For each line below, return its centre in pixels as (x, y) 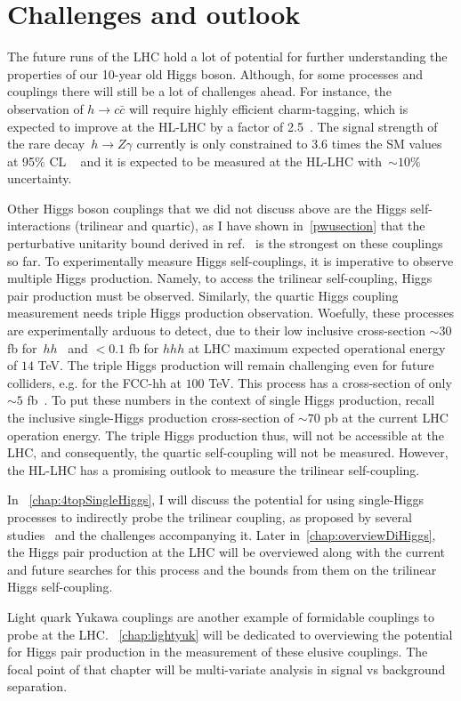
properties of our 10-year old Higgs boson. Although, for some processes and (215, 73)
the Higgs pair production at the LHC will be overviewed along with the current (226, 552)
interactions (39, 226)
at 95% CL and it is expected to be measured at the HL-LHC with (195, 161)
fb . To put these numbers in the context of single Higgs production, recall (231, 400)
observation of (45, 108)
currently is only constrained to (222, 144)
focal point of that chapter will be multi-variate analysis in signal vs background (226, 669)
